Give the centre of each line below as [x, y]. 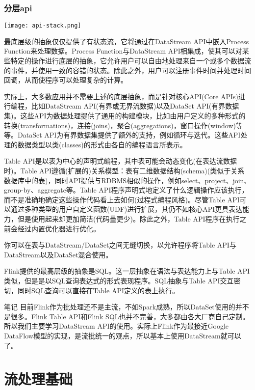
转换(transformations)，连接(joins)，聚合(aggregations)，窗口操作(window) [120, 125]
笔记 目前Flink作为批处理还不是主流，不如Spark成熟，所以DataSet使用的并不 [127, 307]
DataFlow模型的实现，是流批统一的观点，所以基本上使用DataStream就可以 [123, 335]
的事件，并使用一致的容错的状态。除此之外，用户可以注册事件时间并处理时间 [127, 70]
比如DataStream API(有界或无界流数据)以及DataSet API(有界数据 [135, 106]
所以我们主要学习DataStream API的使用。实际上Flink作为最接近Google [116, 326]
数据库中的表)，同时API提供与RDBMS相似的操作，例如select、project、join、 [127, 180]
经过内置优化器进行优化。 [59, 228]
